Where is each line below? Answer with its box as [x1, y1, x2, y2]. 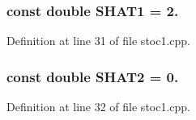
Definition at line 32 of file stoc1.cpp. [6, 98, 191, 115]
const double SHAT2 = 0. [6, 66, 179, 86]
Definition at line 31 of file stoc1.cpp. [6, 32, 191, 49]
